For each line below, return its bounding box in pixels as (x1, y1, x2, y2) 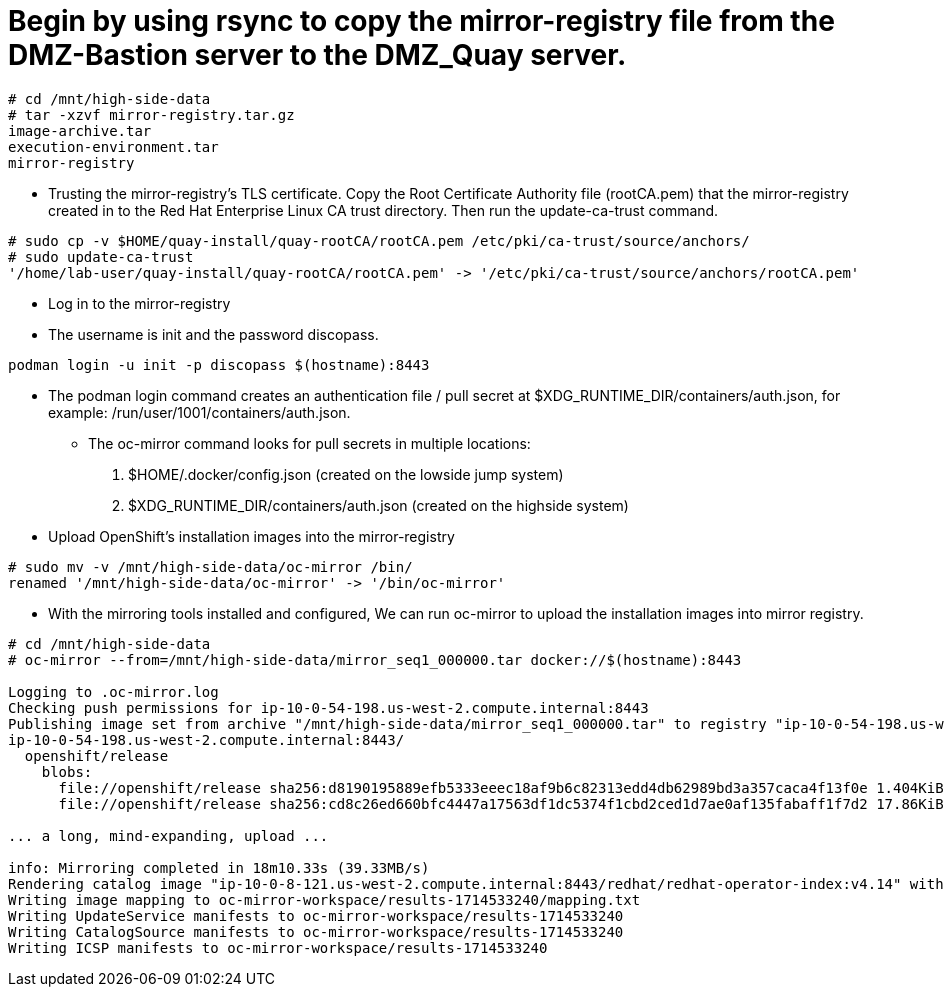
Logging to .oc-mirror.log (8, 683, 219, 700)
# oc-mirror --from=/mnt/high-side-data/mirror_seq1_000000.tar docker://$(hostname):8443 (8, 651, 742, 668)
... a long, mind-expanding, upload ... (8, 827, 329, 844)
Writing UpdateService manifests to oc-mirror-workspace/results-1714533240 (8, 907, 624, 924)
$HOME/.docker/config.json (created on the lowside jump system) (128, 465, 564, 483)
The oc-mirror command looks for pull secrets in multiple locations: (88, 434, 531, 452)
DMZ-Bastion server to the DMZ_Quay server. (8, 38, 627, 72)
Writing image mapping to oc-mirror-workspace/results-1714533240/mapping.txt (8, 891, 641, 908)
